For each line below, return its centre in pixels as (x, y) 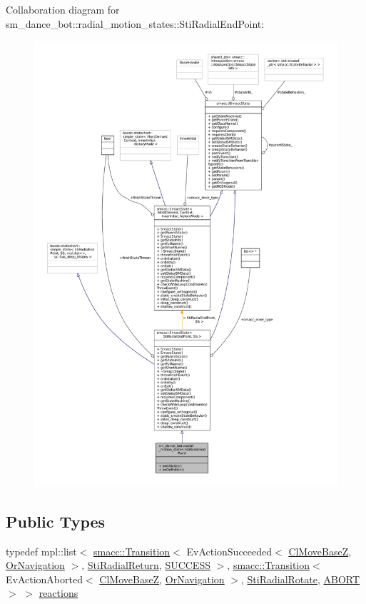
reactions (59, 593)
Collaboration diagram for (63, 9)
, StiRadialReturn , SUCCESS (146, 565)
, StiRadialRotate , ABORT (300, 579)
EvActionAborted (44, 579)
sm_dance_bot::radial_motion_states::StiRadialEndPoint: (135, 23)
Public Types (56, 521)
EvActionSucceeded (229, 551)
